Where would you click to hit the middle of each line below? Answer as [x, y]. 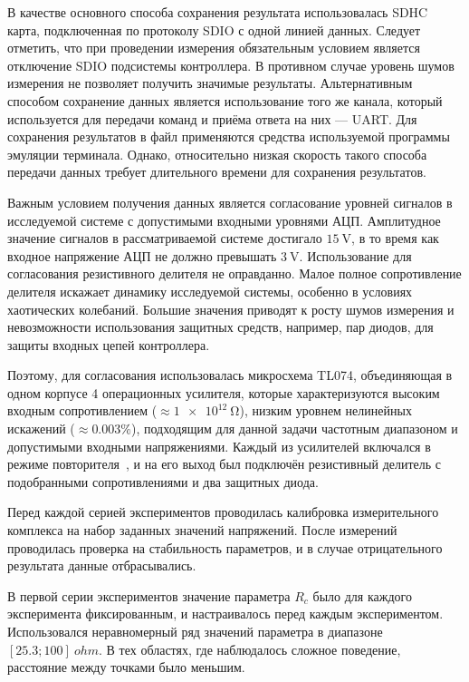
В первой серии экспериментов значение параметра [149, 595]
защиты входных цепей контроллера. [109, 344]
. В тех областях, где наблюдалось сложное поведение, [250, 649]
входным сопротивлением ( [82, 410]
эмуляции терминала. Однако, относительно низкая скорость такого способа [217, 154]
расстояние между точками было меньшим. [126, 667]
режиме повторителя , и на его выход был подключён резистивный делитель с [225, 464]
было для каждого [362, 595]
